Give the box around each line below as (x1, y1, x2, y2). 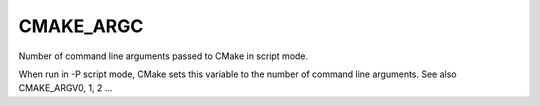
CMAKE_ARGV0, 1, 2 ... (18, 82, 113, 94)
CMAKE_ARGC (18, 15, 144, 37)
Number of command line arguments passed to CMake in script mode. (18, 50, 309, 62)
